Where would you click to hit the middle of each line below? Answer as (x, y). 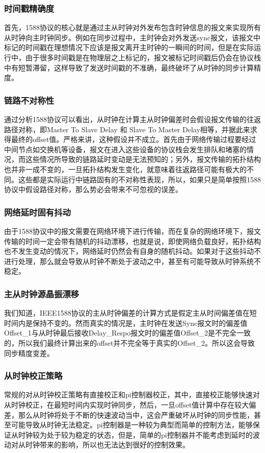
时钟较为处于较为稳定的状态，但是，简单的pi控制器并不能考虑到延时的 (135, 434)
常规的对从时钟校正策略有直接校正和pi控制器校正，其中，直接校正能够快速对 (132, 395)
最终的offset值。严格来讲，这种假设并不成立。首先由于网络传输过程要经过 (134, 139)
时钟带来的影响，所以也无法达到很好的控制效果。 (107, 445)
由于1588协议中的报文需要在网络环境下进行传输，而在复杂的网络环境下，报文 (132, 231)
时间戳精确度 (29, 8)
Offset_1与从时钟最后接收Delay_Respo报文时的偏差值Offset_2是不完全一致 (127, 333)
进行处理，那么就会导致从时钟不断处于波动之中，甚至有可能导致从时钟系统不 (132, 261)
